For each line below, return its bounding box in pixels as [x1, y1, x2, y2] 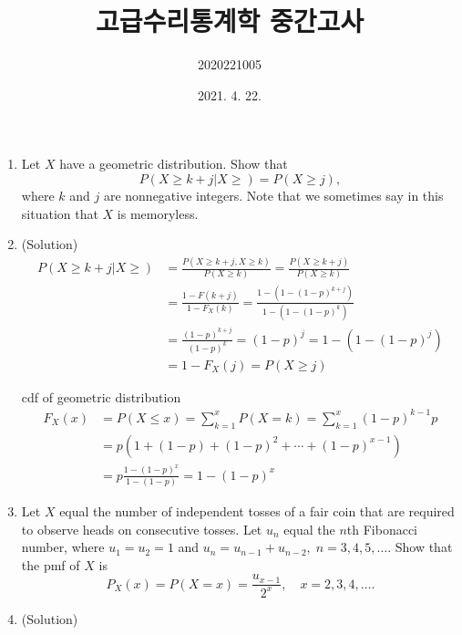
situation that [21, 203, 98, 223]
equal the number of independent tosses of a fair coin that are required [59, 501, 455, 520]
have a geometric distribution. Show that [59, 154, 288, 173]
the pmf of [21, 555, 80, 574]
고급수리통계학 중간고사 [95, 2, 364, 39]
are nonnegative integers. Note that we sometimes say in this [103, 185, 444, 204]
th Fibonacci [346, 519, 418, 538]
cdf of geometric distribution [21, 387, 181, 406]
